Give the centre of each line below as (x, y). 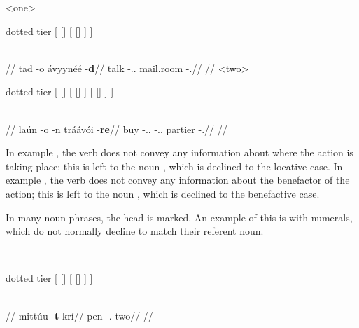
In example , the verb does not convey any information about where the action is (179, 152)
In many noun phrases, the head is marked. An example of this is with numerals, (179, 217)
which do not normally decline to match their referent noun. (135, 231)
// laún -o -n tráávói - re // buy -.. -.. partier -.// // (117, 129)
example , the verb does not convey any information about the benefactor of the (178, 180)
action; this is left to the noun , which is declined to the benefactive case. (163, 193)
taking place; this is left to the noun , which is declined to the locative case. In (174, 166)
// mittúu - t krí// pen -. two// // (79, 315)
